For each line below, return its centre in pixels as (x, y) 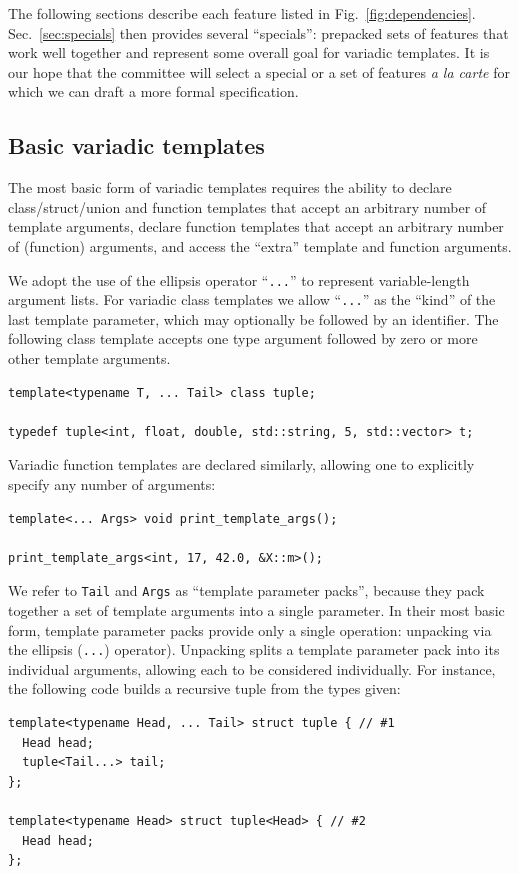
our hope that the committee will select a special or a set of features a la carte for (259, 71)
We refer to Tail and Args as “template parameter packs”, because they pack (246, 590)
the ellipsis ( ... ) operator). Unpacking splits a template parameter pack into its (254, 649)
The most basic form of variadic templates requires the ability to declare (230, 187)
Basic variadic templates (136, 145)
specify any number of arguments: (112, 484)
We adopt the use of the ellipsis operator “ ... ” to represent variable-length (239, 279)
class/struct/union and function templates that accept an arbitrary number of (247, 206)
